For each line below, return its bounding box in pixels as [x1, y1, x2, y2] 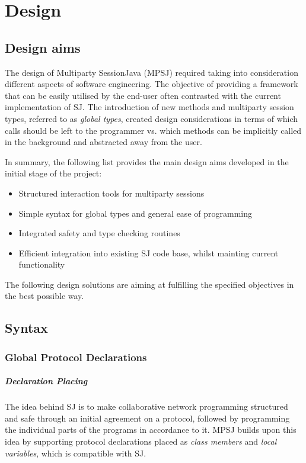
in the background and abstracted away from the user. [5, 136, 202, 148]
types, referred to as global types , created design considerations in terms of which [5, 112, 298, 124]
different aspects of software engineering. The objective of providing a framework [5, 78, 298, 90]
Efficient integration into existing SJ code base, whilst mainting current [18, 246, 279, 259]
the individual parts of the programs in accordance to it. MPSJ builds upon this [5, 423, 297, 436]
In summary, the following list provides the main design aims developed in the [5, 155, 289, 168]
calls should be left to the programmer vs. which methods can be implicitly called [5, 124, 302, 136]
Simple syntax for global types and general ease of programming [18, 207, 252, 219]
